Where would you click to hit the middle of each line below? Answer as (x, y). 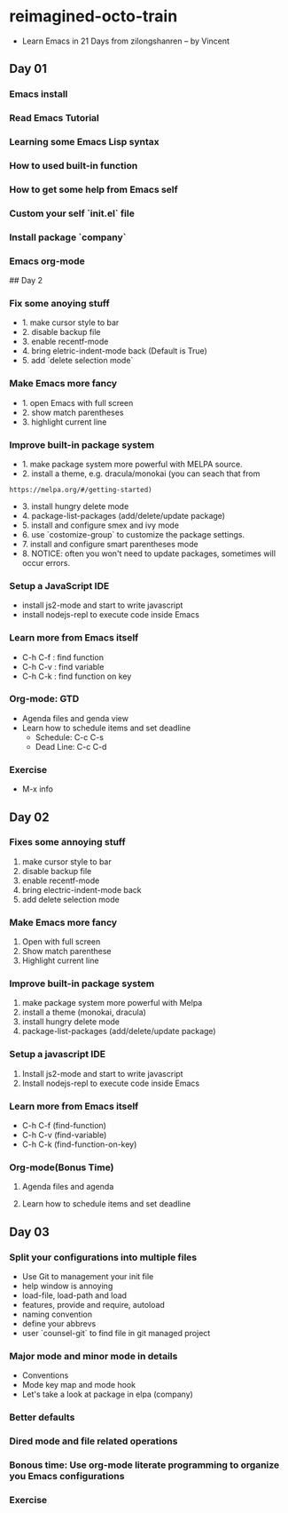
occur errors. (46, 562)
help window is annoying (67, 1286)
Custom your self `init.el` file (72, 213)
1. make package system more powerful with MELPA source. (132, 464)
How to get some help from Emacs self (94, 189)
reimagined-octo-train (93, 16)
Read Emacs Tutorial (54, 118)
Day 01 (28, 69)
